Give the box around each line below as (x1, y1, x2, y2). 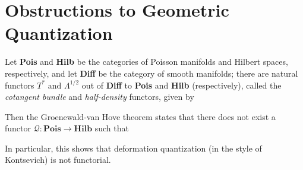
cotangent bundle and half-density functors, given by (5, 90, 194, 103)
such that (94, 122, 129, 134)
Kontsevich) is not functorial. (5, 153, 111, 166)
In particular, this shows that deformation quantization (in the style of (5, 141, 262, 154)
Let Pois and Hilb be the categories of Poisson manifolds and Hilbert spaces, (5, 55, 288, 68)
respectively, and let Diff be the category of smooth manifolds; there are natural (5, 67, 298, 79)
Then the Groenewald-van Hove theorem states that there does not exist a (5, 110, 276, 122)
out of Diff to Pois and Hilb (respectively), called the (81, 78, 282, 91)
